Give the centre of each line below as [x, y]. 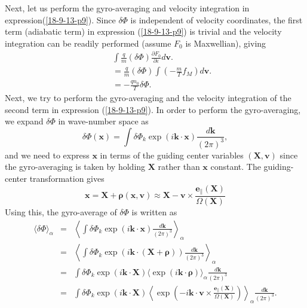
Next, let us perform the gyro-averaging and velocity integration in [127, 8]
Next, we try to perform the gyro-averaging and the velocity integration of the [148, 98]
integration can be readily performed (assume [88, 43]
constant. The [236, 167]
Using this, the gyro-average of [61, 212]
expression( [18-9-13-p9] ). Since [60, 19]
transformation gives [67, 178]
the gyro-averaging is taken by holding [75, 167]
